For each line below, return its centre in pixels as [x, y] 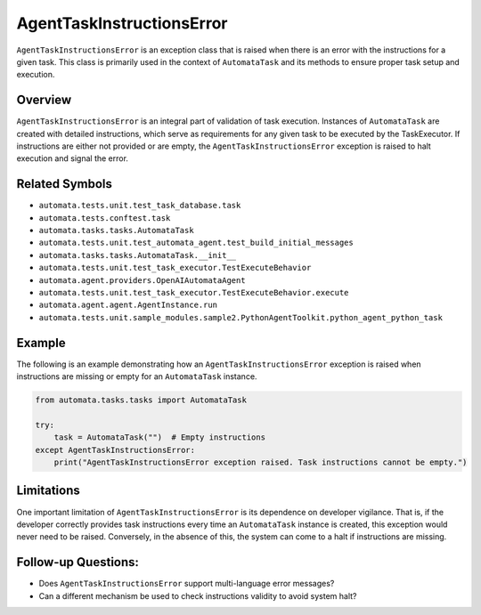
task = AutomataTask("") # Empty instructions [160, 437]
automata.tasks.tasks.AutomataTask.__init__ [138, 255]
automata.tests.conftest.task [105, 218]
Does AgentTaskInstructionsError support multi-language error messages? [187, 584]
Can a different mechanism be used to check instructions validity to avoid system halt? [198, 595]
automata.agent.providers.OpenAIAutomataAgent [142, 280]
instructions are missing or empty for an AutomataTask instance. [137, 376]
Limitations [48, 491]
